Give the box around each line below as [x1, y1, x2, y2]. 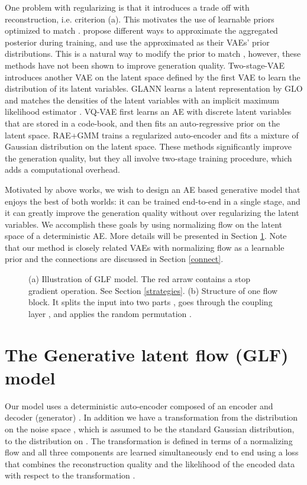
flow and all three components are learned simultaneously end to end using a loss [5, 446, 299, 458]
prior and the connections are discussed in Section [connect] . [5, 253, 224, 265]
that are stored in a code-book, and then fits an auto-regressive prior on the [5, 117, 280, 129]
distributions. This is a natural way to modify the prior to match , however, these [5, 47, 301, 60]
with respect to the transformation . [5, 469, 135, 481]
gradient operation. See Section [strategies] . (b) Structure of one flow [28, 284, 278, 296]
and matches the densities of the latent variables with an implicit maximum [5, 93, 279, 106]
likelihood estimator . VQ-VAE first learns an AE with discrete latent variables [5, 105, 292, 118]
